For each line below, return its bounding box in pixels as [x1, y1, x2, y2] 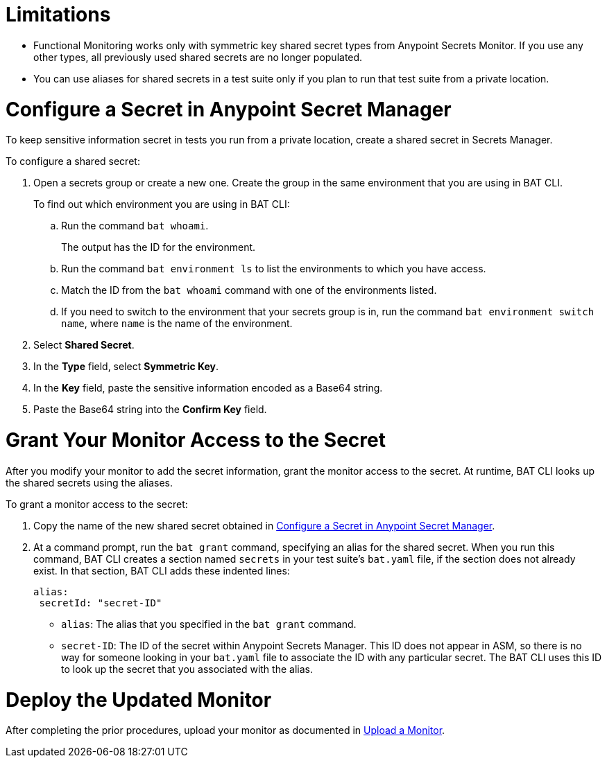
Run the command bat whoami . [61, 220, 209, 232]
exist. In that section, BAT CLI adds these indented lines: [33, 564, 290, 577]
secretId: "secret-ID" [39, 597, 162, 608]
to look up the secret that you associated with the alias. [61, 663, 313, 675]
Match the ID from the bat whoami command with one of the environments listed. [61, 284, 437, 297]
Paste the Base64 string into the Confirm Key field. [33, 403, 267, 416]
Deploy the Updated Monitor [6, 687, 272, 712]
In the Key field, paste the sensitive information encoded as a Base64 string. [33, 382, 383, 394]
